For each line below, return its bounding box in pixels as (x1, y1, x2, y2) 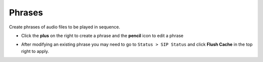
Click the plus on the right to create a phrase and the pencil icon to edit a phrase (21, 33, 184, 38)
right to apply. (21, 48, 49, 54)
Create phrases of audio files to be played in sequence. (9, 24, 120, 30)
